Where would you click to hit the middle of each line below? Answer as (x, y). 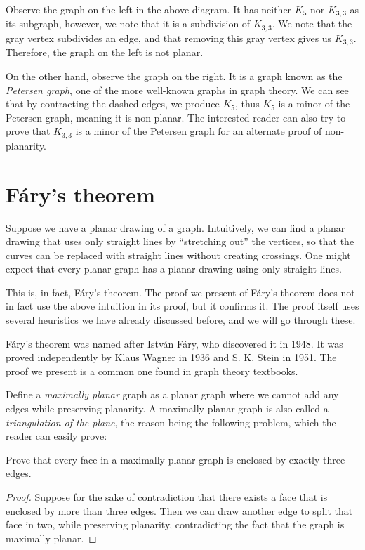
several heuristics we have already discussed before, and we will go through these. (181, 320)
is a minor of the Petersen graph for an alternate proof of (199, 131)
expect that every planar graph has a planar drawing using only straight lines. (174, 269)
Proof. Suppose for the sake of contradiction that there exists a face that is (167, 497)
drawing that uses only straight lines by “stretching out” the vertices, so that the (180, 241)
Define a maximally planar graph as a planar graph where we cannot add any (172, 394)
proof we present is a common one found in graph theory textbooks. (152, 371)
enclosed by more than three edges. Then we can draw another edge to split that (179, 510)
